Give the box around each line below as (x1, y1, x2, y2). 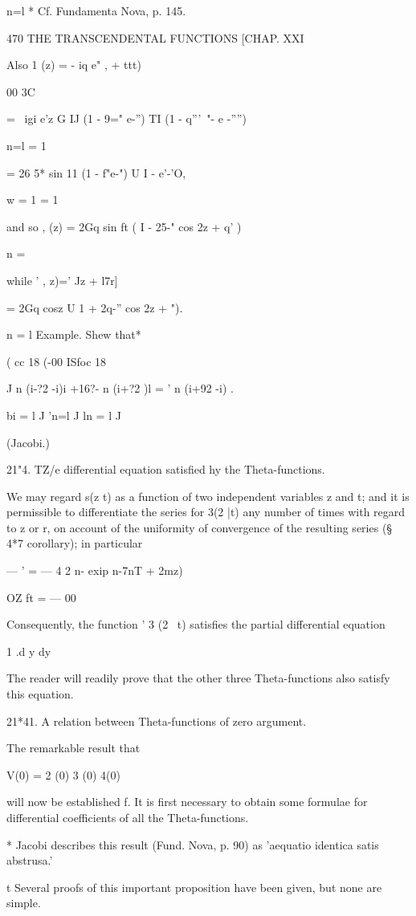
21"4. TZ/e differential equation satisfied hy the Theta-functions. (6, 461, 325, 478)
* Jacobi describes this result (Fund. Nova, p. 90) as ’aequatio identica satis (6, 836, 379, 853)
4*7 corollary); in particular (6, 535, 143, 552)
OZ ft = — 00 (6, 588, 76, 605)
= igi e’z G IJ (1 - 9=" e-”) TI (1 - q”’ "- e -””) (6, 110, 247, 127)
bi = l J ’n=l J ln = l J (6, 406, 121, 423)
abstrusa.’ (6, 852, 53, 869)
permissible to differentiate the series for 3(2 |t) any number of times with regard (6, 503, 406, 520)
